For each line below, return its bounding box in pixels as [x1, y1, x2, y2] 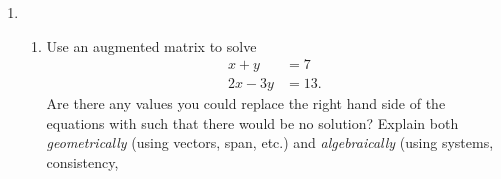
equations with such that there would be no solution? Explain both [46, 112, 459, 133]
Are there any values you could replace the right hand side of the [46, 93, 446, 114]
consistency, [46, 152, 119, 173]
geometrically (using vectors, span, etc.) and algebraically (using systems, [46, 132, 494, 153]
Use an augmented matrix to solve [46, 35, 257, 56]
